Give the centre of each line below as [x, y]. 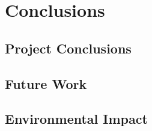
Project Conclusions [68, 48]
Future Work [46, 83]
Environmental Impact [76, 119]
